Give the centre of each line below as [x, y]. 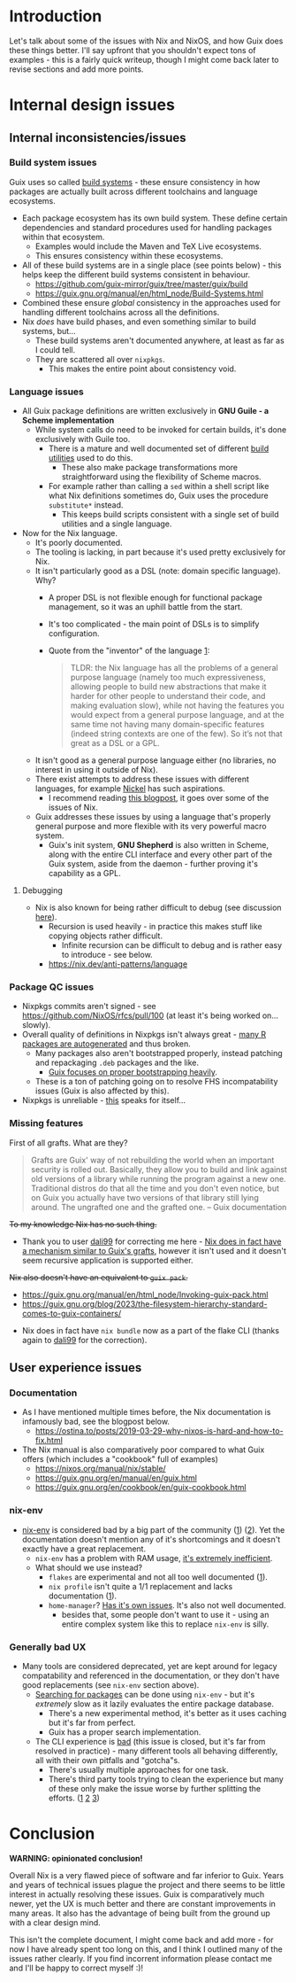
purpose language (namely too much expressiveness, [168, 677]
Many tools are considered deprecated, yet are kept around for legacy [149, 1666]
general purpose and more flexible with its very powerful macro [151, 827]
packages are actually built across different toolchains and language [133, 191]
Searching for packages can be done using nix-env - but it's [145, 1694]
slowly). [36, 1025]
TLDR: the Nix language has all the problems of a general [174, 668]
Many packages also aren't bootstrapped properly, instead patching [159, 1053]
